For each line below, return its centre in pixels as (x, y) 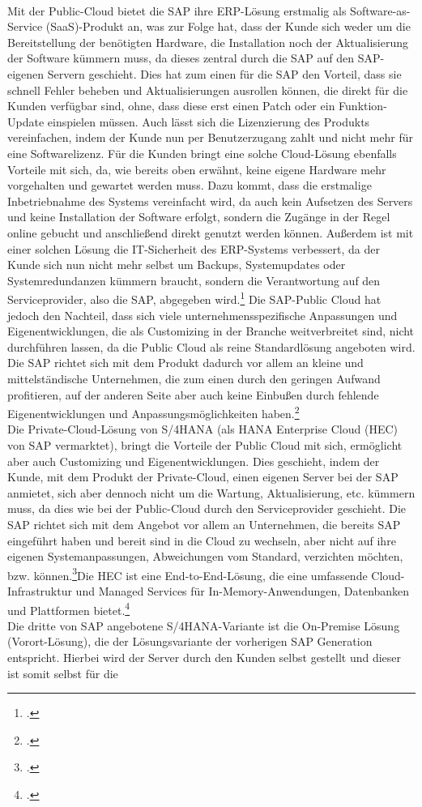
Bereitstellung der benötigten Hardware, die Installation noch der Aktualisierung (208, 42)
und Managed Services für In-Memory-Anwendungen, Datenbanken (243, 590)
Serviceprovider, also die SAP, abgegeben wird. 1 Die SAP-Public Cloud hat (194, 298)
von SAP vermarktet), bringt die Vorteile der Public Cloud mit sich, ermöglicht (205, 444)
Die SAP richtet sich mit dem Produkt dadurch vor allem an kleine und (185, 363)
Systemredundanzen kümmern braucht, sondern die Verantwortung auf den (194, 280)
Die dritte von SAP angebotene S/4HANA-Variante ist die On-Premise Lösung (204, 625)
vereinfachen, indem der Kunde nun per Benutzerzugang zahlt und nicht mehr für (210, 137)
